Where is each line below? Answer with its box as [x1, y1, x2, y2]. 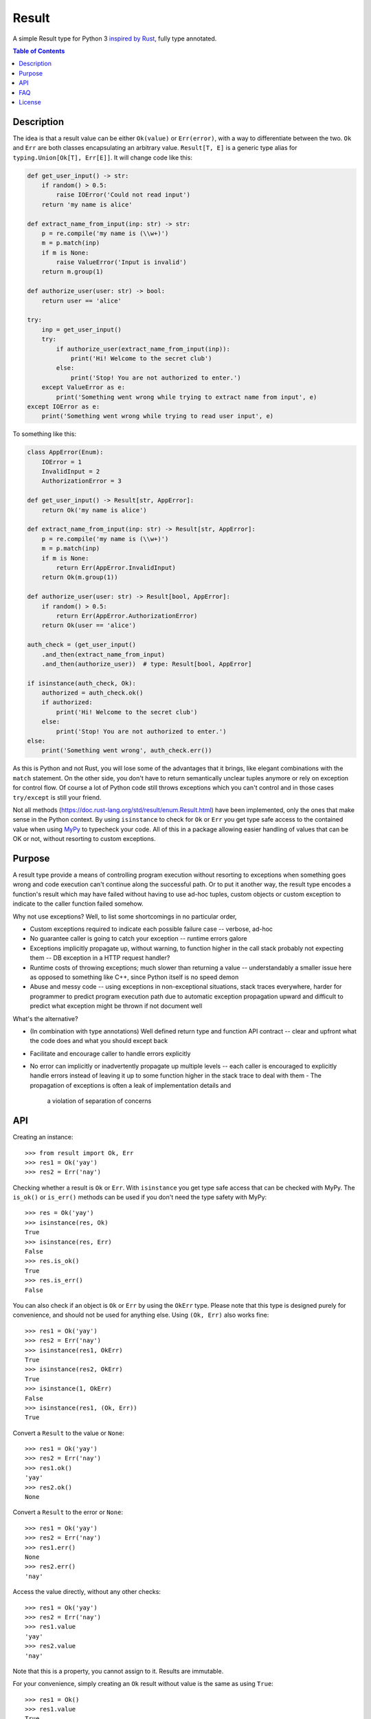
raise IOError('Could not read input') [56, 191, 190, 199]
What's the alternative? [12, 1014, 78, 1022]
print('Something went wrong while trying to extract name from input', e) [56, 393, 317, 401]
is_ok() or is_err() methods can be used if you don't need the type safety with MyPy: [12, 1193, 267, 1201]
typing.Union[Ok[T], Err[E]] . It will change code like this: [12, 153, 192, 162]
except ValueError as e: [41, 384, 126, 391]
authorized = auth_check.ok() [41, 689, 144, 697]
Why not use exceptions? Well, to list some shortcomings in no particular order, [12, 912, 237, 921]
